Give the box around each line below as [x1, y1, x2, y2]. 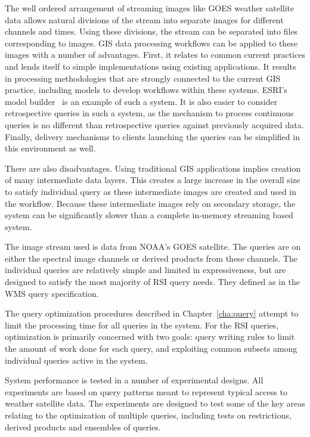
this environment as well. [5, 142, 96, 154]
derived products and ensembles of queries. [5, 420, 161, 433]
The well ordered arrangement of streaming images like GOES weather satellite [5, 2, 294, 14]
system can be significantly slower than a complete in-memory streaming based [5, 209, 293, 221]
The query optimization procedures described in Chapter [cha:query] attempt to [5, 307, 299, 320]
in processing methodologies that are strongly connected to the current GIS [5, 72, 281, 84]
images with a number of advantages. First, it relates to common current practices [5, 48, 305, 61]
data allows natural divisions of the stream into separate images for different [5, 13, 284, 26]
